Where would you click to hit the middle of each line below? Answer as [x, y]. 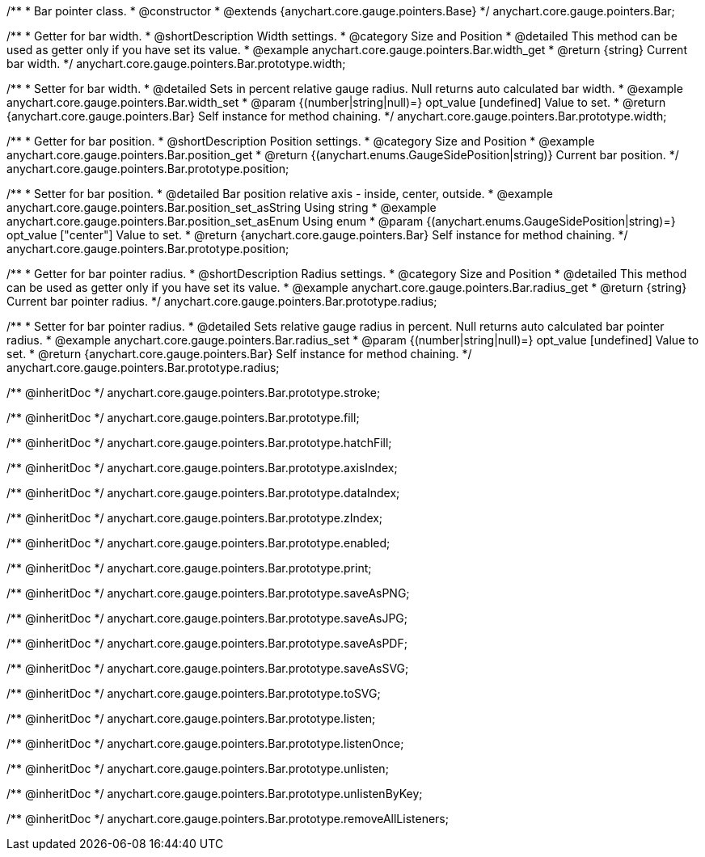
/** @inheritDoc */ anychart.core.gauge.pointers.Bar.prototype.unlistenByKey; [215, 794]
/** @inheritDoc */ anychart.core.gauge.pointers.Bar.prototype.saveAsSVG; [208, 668]
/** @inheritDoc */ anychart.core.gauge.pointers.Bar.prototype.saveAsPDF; [207, 643]
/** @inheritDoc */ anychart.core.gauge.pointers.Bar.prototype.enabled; [198, 543]
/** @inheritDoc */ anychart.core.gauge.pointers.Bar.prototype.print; [189, 568]
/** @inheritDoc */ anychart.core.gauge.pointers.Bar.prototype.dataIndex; [203, 493]
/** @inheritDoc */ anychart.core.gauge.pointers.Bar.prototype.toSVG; [194, 693]
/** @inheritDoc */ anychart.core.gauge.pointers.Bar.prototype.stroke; [194, 393]
